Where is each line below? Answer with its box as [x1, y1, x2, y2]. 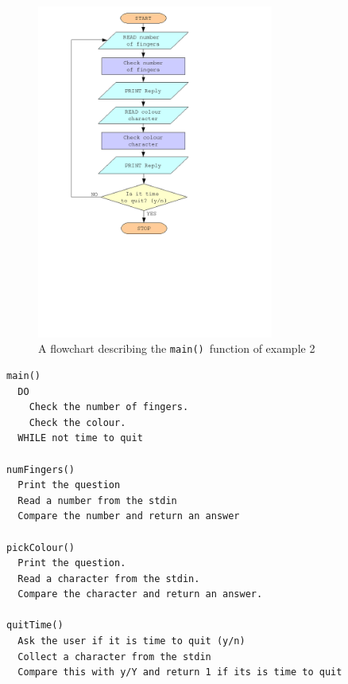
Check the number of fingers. [29, 401, 189, 413]
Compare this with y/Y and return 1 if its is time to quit [17, 666, 342, 678]
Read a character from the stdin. [17, 573, 200, 584]
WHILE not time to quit [17, 432, 143, 444]
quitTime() [6, 620, 64, 631]
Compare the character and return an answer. [17, 588, 263, 600]
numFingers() [6, 463, 75, 475]
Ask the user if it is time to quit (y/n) [17, 635, 246, 647]
